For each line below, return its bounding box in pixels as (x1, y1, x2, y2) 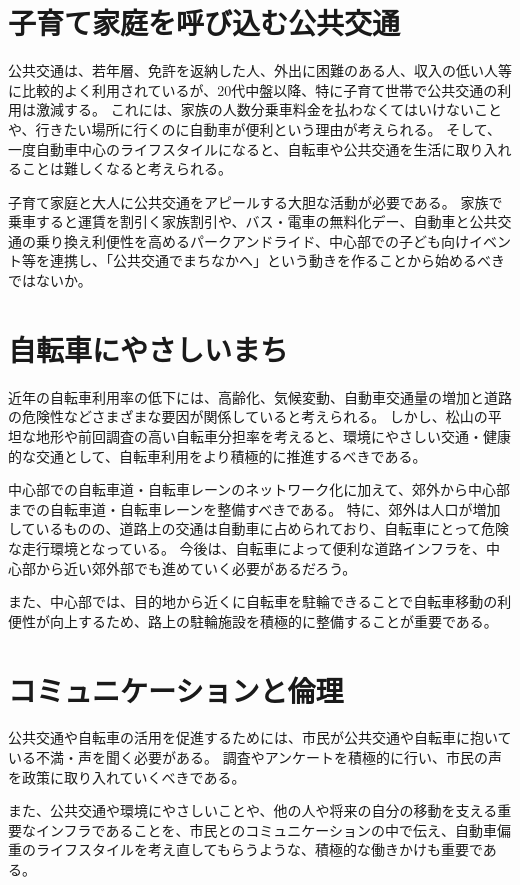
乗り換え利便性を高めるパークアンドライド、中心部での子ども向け (35, 230, 469, 251)
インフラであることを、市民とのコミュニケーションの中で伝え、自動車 (35, 819, 498, 840)
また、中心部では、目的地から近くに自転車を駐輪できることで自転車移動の (8, 591, 498, 612)
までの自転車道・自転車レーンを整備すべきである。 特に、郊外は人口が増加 (8, 498, 501, 519)
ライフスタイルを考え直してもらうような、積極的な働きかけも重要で (35, 839, 483, 860)
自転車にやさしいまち (8, 328, 289, 369)
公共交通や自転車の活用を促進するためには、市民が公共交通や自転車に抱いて (8, 727, 512, 748)
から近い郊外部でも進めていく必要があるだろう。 (35, 557, 357, 578)
